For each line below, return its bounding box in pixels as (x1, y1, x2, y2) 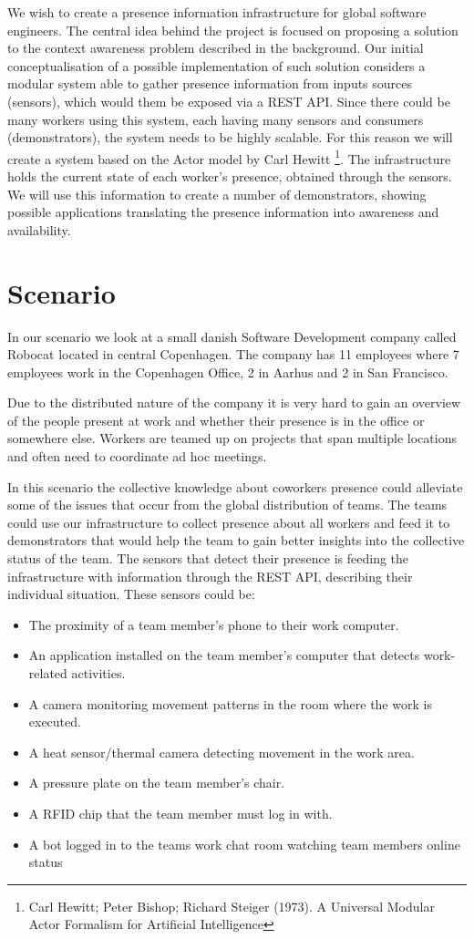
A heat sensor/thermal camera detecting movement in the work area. (28, 742, 415, 761)
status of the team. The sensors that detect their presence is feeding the (7, 549, 409, 568)
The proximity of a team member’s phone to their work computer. (28, 614, 399, 634)
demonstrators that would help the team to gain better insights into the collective (7, 531, 465, 550)
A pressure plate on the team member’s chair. (28, 773, 285, 792)
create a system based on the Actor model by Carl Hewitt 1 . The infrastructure (7, 146, 451, 168)
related (28, 664, 67, 682)
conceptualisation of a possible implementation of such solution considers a (7, 56, 426, 75)
